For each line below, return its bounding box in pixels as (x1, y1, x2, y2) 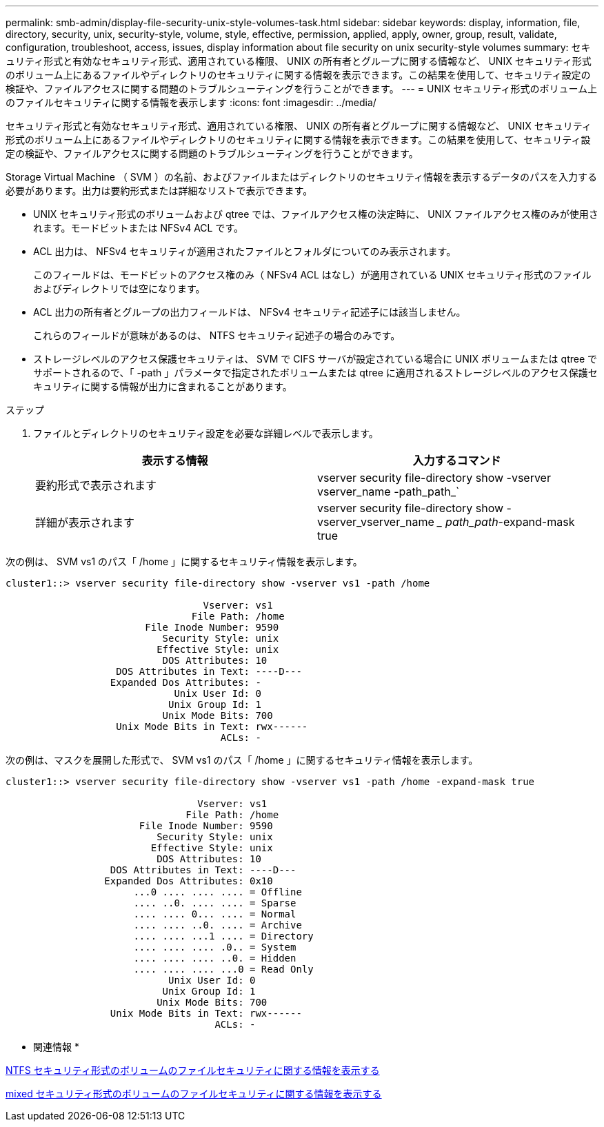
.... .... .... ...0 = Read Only (133, 964, 314, 975)
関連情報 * (33, 1041, 79, 1053)
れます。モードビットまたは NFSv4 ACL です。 (33, 222, 244, 234)
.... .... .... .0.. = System (133, 942, 296, 953)
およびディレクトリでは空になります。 (33, 283, 205, 294)
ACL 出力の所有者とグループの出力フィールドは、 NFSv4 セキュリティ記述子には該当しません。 (33, 306, 466, 318)
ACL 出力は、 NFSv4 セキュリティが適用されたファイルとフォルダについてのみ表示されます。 (33, 245, 456, 257)
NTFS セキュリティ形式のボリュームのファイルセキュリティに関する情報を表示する (6, 1064, 380, 1076)
